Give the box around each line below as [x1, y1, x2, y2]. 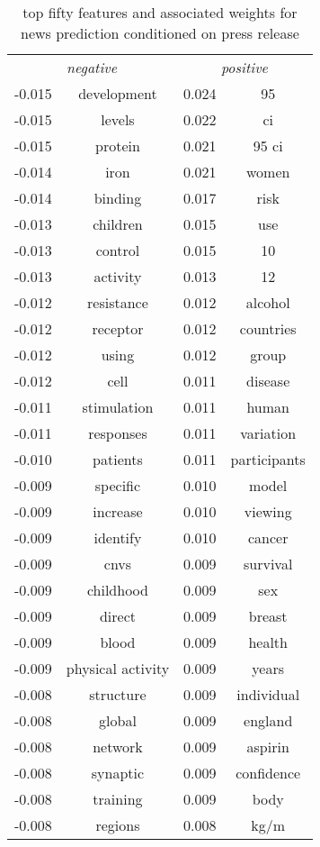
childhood [86, 579, 148, 600]
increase [93, 501, 143, 522]
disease [246, 370, 290, 391]
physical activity [66, 658, 170, 679]
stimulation [82, 396, 154, 417]
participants [230, 449, 306, 469]
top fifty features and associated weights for [22, 2, 298, 23]
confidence [236, 762, 301, 783]
